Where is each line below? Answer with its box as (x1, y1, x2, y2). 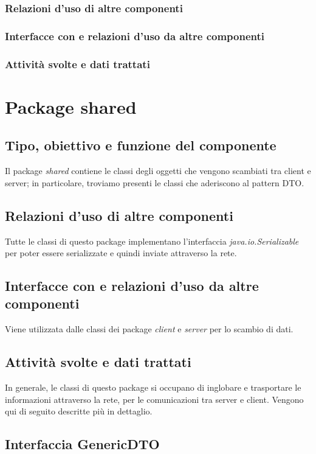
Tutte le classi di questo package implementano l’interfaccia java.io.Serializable (5, 234, 299, 247)
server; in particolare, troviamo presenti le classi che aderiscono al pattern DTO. (5, 176, 304, 189)
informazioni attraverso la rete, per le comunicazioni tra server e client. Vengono (5, 393, 304, 405)
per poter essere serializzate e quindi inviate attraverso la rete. (5, 246, 237, 259)
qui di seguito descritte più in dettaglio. (5, 405, 153, 417)
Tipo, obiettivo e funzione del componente (5, 136, 276, 155)
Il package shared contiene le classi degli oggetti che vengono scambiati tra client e (5, 164, 311, 177)
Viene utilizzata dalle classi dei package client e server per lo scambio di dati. (5, 323, 294, 335)
